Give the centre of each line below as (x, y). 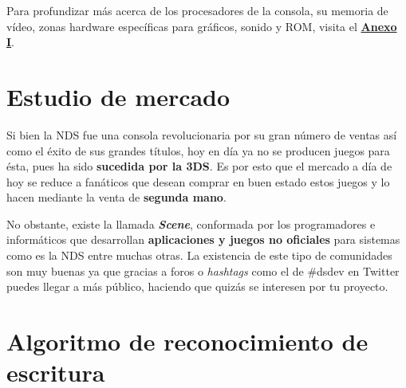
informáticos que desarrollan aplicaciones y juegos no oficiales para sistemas (203, 239)
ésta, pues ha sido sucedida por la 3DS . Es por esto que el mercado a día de (199, 166)
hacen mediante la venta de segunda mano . (116, 197)
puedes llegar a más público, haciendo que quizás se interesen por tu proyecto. (197, 286)
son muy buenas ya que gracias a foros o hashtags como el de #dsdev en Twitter (203, 270)
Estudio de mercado (118, 96)
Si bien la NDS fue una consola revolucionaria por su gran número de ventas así (202, 134)
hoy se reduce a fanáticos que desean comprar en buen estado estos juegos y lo (198, 181)
